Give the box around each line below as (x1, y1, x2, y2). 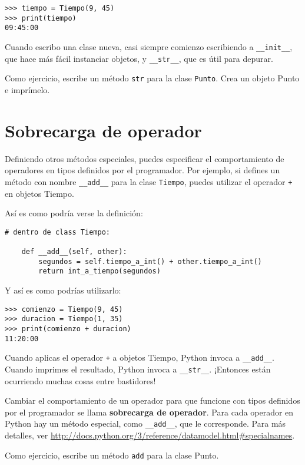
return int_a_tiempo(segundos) (38, 267, 161, 276)
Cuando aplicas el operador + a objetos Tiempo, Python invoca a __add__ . (5, 351, 274, 364)
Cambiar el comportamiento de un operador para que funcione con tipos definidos (5, 394, 300, 407)
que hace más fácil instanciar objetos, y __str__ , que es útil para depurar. (5, 52, 273, 64)
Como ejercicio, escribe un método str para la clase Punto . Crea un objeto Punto (5, 72, 300, 84)
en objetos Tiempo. (5, 187, 74, 199)
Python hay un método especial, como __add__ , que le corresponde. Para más (5, 417, 286, 430)
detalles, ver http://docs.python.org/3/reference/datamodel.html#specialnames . (5, 428, 295, 441)
